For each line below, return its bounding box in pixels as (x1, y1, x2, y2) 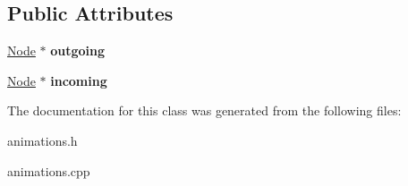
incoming (50, 71, 107, 89)
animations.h (7, 131, 78, 149)
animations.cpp (7, 161, 90, 180)
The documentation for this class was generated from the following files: (7, 101, 402, 120)
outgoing (50, 41, 106, 60)
